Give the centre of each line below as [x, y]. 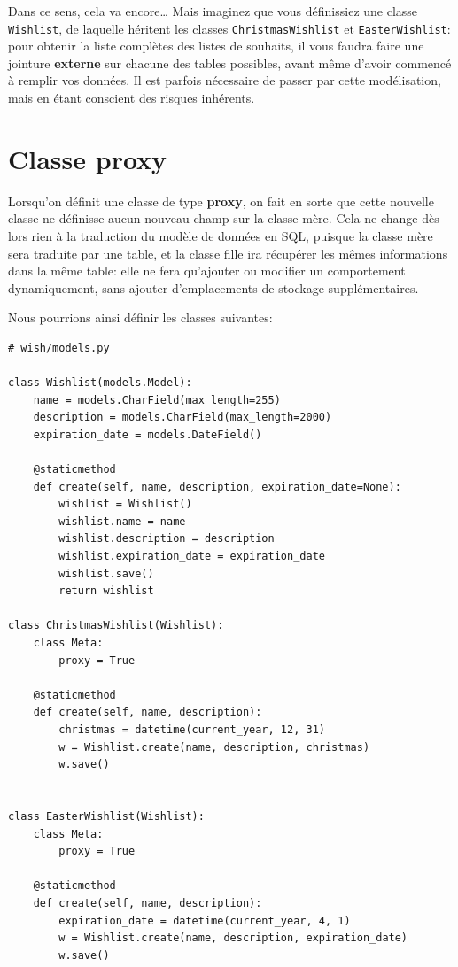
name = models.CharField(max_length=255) [157, 400]
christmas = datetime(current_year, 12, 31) [192, 729]
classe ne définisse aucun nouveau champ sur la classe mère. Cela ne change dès [224, 218]
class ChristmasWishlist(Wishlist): [116, 626]
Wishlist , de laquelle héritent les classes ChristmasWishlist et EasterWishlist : [229, 28]
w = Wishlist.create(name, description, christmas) [214, 747]
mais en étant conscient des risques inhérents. [132, 98]
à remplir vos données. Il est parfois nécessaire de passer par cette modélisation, [225, 80]
